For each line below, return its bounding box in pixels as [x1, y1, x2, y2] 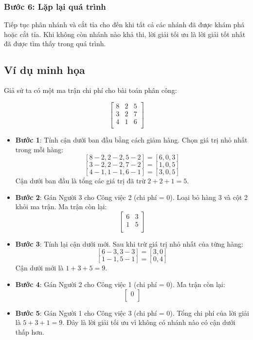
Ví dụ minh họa [4, 62, 85, 77]
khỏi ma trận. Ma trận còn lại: [15, 201, 107, 212]
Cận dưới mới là [15, 263, 64, 273]
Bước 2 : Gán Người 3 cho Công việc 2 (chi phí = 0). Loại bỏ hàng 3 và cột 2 [15, 192, 248, 202]
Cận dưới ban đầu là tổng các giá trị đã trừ [15, 176, 145, 186]
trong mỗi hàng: [15, 144, 63, 154]
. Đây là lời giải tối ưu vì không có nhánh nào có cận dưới [62, 317, 235, 327]
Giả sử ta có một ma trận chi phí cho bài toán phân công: [4, 85, 177, 95]
